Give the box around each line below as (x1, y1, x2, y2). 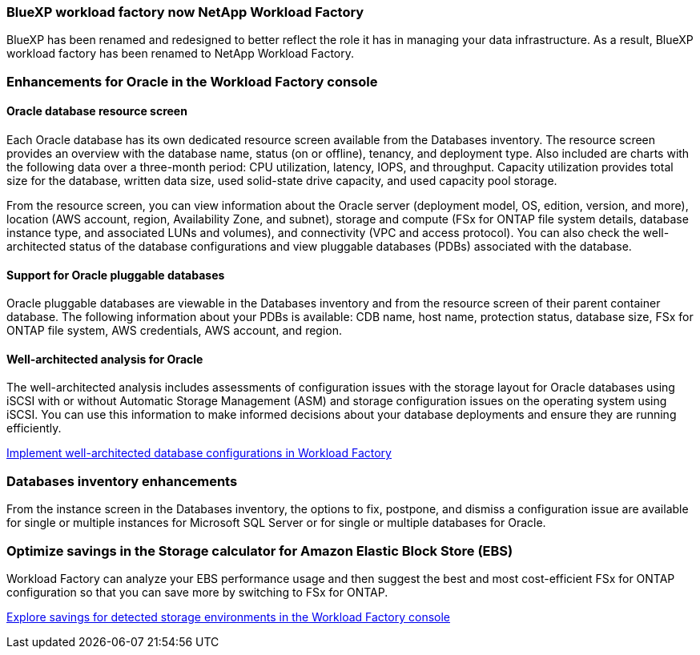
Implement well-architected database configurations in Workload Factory (6, 446, 392, 460)
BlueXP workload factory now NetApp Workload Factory (6, 4, 364, 20)
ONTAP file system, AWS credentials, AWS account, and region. (6, 323, 343, 338)
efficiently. (6, 421, 62, 436)
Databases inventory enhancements (6, 472, 238, 489)
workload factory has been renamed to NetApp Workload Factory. (6, 46, 355, 61)
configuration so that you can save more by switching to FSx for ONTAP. (6, 585, 388, 599)
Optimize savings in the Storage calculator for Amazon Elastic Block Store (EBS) (6, 542, 513, 559)
